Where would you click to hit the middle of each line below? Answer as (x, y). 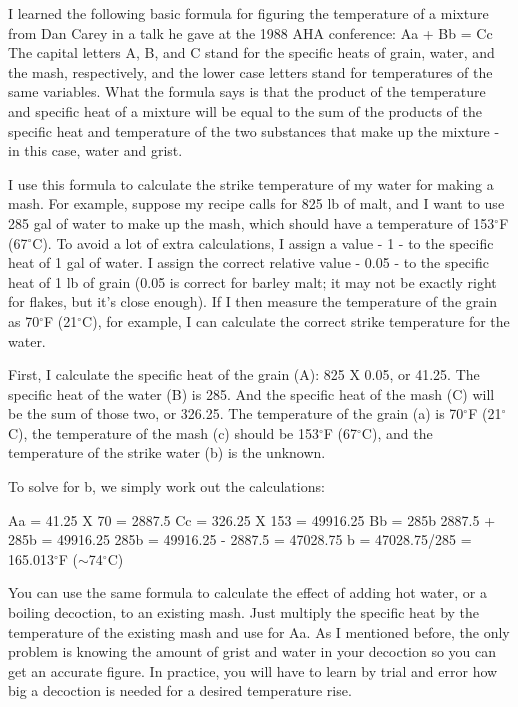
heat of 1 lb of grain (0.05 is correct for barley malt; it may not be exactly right (252, 281)
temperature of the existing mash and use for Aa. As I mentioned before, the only (259, 631)
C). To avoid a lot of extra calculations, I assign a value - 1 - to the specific (263, 242)
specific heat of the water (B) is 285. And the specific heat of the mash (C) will (251, 393)
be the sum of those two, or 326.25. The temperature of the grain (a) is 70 (236, 413)
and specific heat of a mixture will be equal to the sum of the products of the (245, 110)
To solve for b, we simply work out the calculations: (166, 486)
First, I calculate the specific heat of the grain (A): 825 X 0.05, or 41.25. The (244, 374)
